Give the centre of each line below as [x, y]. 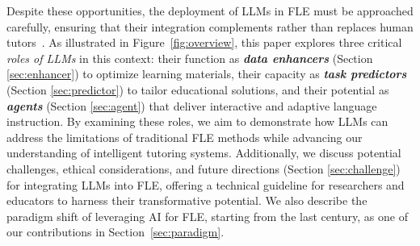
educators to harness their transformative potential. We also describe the [187, 200]
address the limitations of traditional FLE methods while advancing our [185, 137]
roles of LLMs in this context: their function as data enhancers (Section [190, 58]
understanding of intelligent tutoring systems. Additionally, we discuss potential [204, 153]
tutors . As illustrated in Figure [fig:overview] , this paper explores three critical [204, 42]
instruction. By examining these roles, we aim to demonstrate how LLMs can [197, 121]
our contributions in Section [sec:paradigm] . [115, 232]
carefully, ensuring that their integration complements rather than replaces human [210, 26]
